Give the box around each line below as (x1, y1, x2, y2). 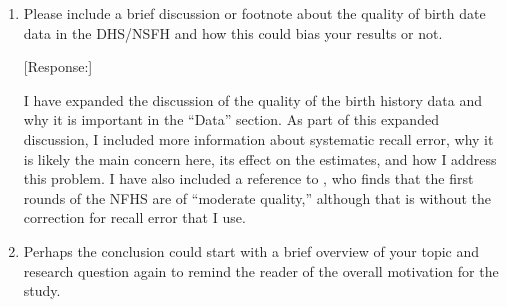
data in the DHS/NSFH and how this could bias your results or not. (23, 22, 443, 43)
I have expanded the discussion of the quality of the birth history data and (23, 89, 482, 110)
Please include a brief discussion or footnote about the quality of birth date (23, 3, 486, 23)
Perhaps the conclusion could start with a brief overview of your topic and (23, 240, 480, 261)
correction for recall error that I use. (23, 207, 246, 228)
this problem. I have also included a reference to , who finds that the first (23, 168, 474, 189)
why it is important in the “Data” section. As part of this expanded (23, 109, 439, 130)
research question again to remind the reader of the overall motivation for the (23, 260, 499, 281)
